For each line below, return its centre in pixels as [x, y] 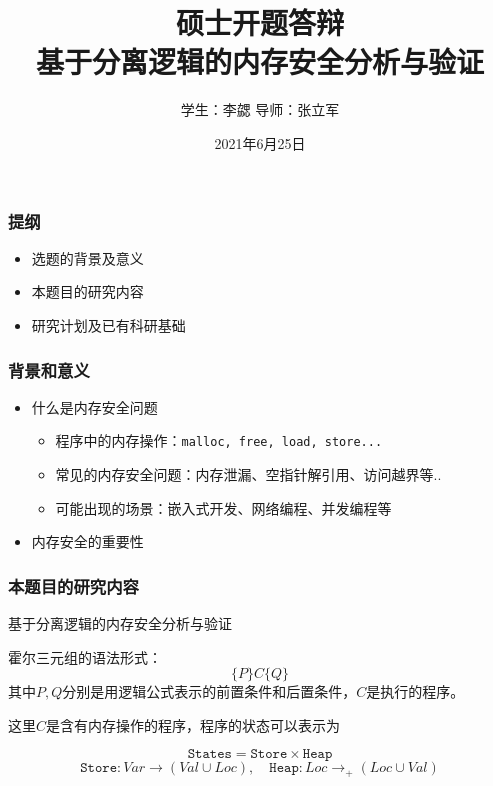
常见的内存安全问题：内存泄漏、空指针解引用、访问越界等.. [248, 474]
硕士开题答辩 [259, 22]
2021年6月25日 [260, 142]
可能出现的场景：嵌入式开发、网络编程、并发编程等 [223, 507]
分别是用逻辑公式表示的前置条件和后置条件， [209, 691]
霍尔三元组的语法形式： [85, 656]
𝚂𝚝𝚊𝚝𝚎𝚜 [209, 754]
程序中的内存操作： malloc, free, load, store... [219, 440]
